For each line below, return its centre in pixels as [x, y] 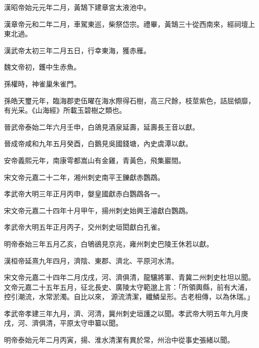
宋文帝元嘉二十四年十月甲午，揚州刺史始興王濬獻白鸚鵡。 [98, 210]
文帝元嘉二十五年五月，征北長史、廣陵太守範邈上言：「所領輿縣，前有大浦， [128, 287]
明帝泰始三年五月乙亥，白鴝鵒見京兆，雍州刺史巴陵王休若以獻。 [109, 243]
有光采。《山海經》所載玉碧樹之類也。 [65, 110]
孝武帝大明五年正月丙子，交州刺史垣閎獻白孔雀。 [84, 227]
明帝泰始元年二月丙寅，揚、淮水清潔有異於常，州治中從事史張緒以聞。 [119, 340]
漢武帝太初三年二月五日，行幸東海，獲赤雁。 [77, 50]
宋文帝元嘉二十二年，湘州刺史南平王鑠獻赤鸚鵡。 [84, 177]
